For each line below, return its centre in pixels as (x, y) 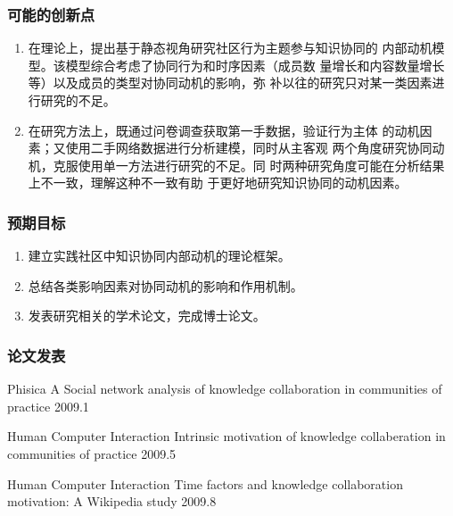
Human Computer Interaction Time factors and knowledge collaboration (205, 483)
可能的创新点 (51, 14)
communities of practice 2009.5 (92, 453)
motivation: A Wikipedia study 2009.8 (112, 501)
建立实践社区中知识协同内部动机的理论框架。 (159, 256)
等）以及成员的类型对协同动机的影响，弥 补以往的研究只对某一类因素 (230, 83)
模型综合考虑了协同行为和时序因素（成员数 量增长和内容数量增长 (255, 65)
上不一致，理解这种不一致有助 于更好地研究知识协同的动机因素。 (218, 183)
